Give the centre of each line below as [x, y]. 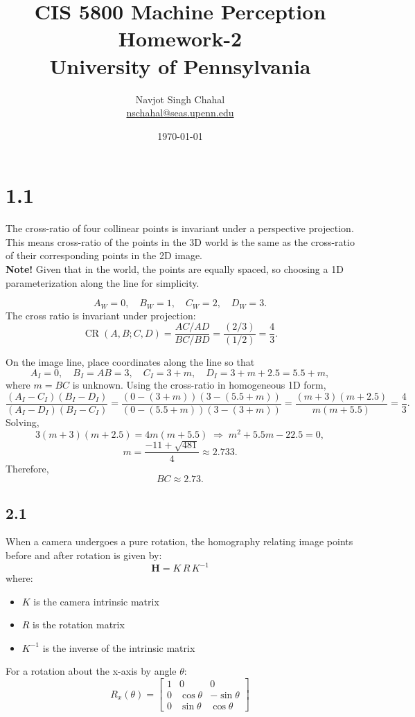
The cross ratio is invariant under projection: [101, 315]
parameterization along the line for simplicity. [103, 282]
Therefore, [27, 468]
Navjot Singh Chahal [180, 99]
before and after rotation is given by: [84, 555]
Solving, [23, 422]
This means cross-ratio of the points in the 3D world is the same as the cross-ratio [180, 241]
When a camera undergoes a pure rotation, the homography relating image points [179, 541]
